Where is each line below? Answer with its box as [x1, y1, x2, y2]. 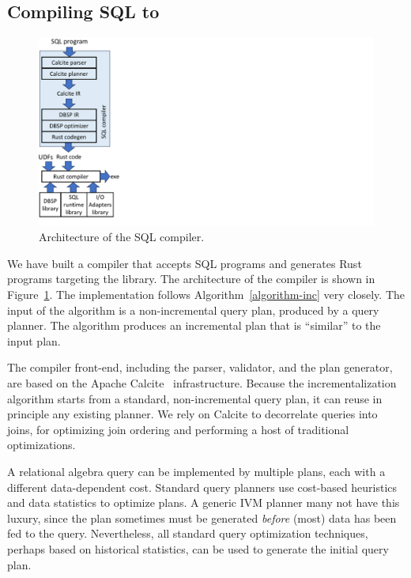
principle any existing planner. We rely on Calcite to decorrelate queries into [7, 406, 378, 422]
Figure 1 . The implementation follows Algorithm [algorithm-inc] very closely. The [7, 286, 405, 303]
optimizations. [7, 436, 76, 453]
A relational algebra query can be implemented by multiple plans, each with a [7, 463, 386, 480]
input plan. [7, 332, 61, 349]
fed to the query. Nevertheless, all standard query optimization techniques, [7, 525, 368, 542]
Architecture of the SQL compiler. [39, 229, 205, 245]
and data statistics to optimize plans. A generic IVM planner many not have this [7, 494, 400, 511]
